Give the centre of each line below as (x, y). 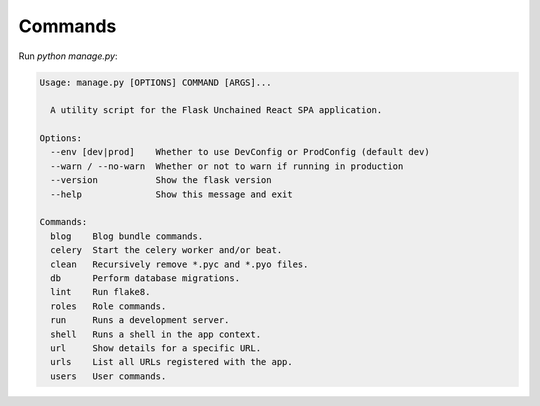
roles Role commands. (108, 306)
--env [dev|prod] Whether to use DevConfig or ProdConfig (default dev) (240, 152)
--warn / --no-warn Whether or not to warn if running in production (227, 166)
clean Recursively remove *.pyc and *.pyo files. (179, 264)
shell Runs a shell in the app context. (156, 334)
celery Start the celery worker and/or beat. (166, 250)
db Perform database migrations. (145, 278)
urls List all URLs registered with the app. (172, 362)
